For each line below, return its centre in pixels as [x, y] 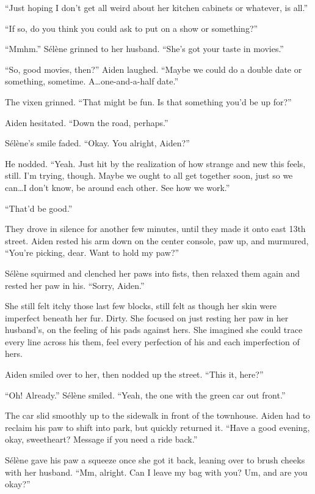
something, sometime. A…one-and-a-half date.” [92, 81]
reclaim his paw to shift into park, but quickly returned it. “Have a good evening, [157, 427]
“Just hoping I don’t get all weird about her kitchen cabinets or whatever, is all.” [157, 7]
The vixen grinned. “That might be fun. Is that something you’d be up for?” [148, 101]
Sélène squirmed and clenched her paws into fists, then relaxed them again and [153, 273]
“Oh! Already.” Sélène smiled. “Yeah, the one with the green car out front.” [145, 395]
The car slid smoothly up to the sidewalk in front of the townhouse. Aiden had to [158, 415]
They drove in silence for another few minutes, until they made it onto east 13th [155, 229]
